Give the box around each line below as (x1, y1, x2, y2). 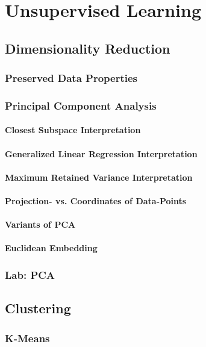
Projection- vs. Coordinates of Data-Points (5, 195, 187, 207)
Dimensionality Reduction (5, 39, 170, 57)
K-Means (5, 330, 50, 345)
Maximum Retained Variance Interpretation (5, 170, 193, 183)
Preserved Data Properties (5, 70, 138, 86)
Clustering (5, 299, 71, 317)
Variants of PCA (5, 218, 76, 231)
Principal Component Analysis (5, 98, 157, 113)
